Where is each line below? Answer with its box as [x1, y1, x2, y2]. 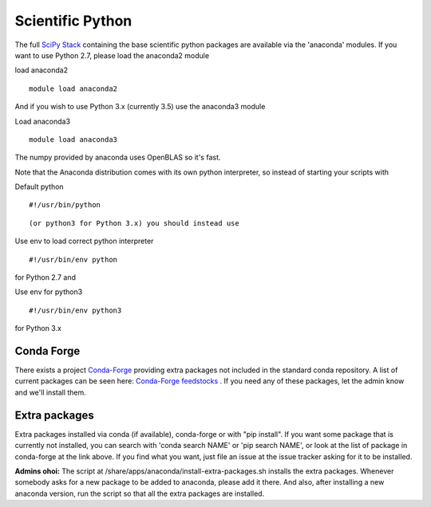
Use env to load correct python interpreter [14, 236, 154, 246]
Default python [14, 182, 64, 191]
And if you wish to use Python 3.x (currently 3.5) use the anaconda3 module [14, 102, 266, 112]
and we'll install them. [14, 387, 87, 397]
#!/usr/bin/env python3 [29, 305, 122, 315]
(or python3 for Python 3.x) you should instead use [29, 218, 239, 227]
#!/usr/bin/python [29, 200, 101, 210]
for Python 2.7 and [14, 273, 76, 282]
